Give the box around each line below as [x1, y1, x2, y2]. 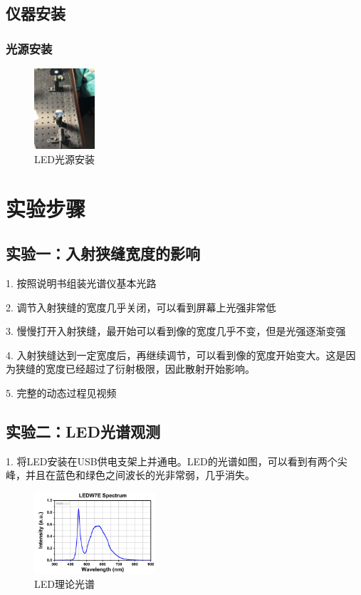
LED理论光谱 [34, 576, 95, 591]
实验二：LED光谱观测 [6, 420, 160, 442]
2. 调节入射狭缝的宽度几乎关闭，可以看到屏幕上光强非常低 [6, 299, 276, 314]
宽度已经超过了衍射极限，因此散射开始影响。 [45, 361, 255, 376]
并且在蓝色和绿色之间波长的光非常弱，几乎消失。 [25, 467, 255, 482]
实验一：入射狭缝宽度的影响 [6, 242, 200, 264]
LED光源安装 [34, 151, 95, 166]
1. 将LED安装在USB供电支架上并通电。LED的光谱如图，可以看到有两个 [6, 453, 338, 468]
